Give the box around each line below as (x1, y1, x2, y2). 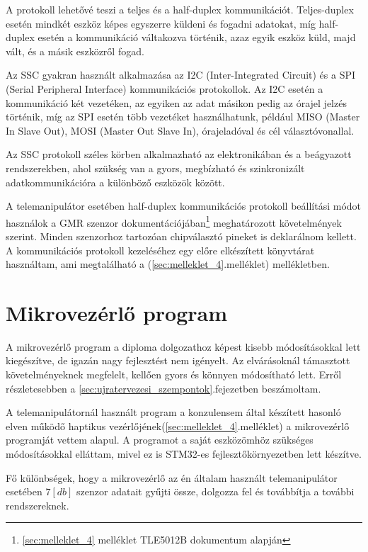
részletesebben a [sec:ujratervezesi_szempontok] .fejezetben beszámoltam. (6, 381, 321, 395)
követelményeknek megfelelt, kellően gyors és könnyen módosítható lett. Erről (6, 367, 342, 382)
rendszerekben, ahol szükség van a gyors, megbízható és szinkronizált (6, 160, 305, 175)
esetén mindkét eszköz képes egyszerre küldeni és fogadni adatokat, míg (6, 16, 316, 30)
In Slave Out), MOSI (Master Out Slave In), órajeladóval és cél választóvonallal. (6, 123, 355, 137)
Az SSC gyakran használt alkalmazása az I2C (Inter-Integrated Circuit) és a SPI (6, 67, 356, 82)
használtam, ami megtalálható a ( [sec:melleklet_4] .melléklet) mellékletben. (6, 257, 330, 271)
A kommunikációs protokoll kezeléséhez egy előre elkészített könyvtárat (6, 242, 315, 257)
